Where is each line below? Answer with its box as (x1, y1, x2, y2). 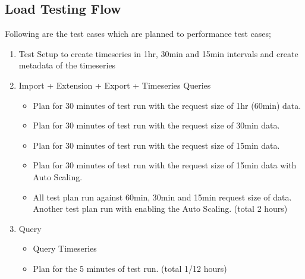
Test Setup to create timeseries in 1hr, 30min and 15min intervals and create (18, 47, 298, 59)
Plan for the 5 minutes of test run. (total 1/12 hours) (33, 262, 227, 274)
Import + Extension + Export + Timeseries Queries (18, 79, 211, 91)
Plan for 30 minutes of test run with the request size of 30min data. (33, 119, 280, 131)
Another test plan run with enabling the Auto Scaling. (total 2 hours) (33, 202, 288, 215)
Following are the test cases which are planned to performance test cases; (5, 27, 271, 40)
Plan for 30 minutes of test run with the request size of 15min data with (33, 159, 297, 171)
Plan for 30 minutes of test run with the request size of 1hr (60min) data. (33, 99, 301, 111)
